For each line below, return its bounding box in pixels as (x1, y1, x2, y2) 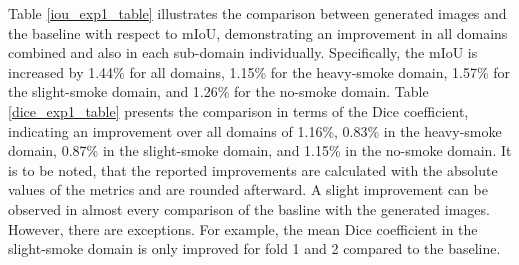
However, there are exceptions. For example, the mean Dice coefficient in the (8, 218, 478, 239)
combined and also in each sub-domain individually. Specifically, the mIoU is (8, 42, 478, 63)
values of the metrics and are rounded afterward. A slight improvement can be (8, 179, 488, 200)
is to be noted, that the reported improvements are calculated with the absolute (8, 159, 498, 180)
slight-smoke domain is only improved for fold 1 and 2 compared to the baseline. (8, 238, 501, 259)
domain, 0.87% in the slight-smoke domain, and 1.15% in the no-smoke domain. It (8, 140, 512, 161)
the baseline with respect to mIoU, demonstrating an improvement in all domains (8, 22, 508, 43)
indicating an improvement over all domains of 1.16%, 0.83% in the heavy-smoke (8, 120, 502, 141)
